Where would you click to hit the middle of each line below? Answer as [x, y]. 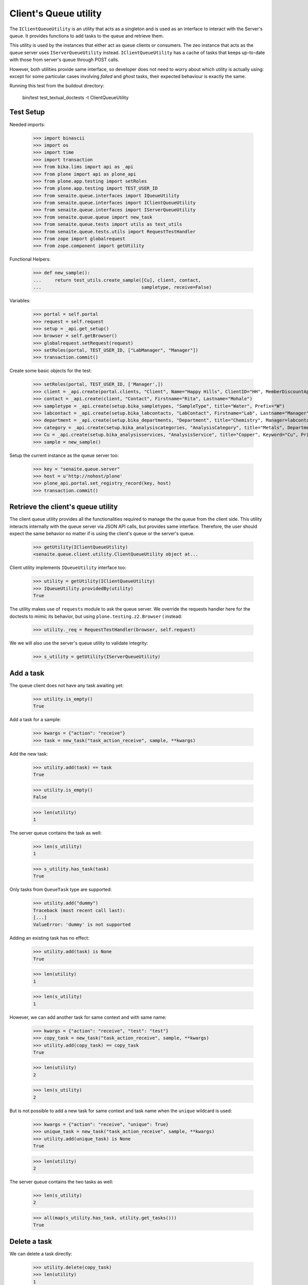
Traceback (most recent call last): [79, 910]
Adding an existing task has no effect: [50, 938]
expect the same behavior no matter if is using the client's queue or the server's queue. [102, 534]
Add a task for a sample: [35, 720]
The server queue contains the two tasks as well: [61, 1182]
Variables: [20, 301]
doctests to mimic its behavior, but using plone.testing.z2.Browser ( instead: [96, 616]
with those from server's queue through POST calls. [64, 60]
